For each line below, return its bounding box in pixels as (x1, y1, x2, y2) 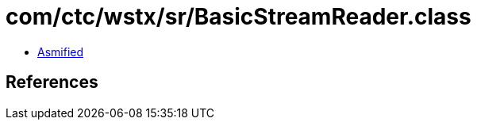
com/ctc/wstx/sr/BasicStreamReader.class (6, 3, 471, 30)
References (6, 72, 98, 93)
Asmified (37, 44, 84, 59)
